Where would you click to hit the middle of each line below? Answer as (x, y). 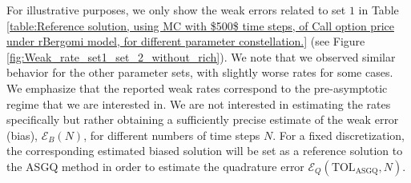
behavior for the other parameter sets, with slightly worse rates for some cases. (200, 72)
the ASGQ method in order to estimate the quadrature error (155, 166)
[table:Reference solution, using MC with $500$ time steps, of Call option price (200, 25)
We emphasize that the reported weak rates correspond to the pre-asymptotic (197, 88)
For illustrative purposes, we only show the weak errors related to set (176, 10)
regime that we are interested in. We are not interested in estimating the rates (199, 103)
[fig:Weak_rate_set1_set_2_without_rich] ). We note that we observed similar (201, 56)
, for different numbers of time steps (172, 135)
